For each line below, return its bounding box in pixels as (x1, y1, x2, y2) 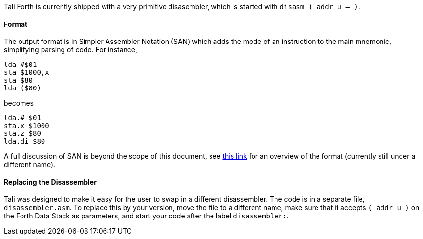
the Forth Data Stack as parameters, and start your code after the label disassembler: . (4, 212, 289, 220)
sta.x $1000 (4, 122, 49, 130)
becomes (4, 99, 34, 108)
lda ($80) (4, 84, 41, 92)
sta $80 (4, 76, 33, 85)
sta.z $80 (4, 130, 41, 138)
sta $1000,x (4, 68, 49, 77)
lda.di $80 (4, 137, 45, 146)
